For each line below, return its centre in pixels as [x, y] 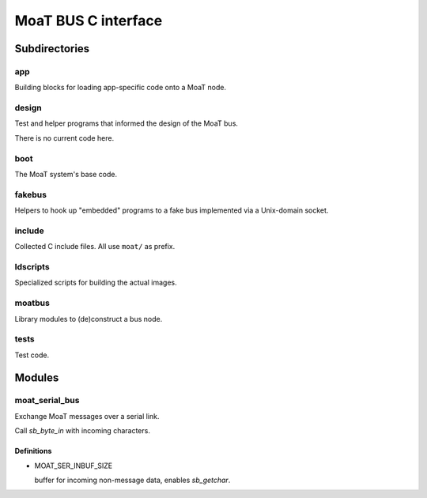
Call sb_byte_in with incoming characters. [82, 431]
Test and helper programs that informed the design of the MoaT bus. [127, 123]
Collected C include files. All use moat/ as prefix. [95, 247]
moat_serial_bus [47, 401]
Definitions [33, 451]
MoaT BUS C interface [89, 21]
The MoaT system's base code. [66, 174]
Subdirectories [52, 49]
